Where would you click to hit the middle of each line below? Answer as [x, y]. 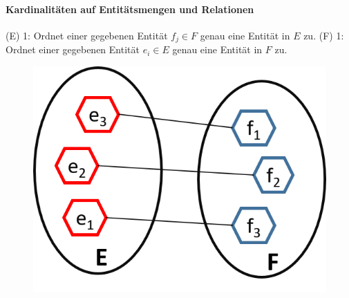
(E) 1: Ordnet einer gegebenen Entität [87, 35]
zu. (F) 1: [324, 35]
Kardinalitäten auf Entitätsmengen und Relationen [130, 9]
